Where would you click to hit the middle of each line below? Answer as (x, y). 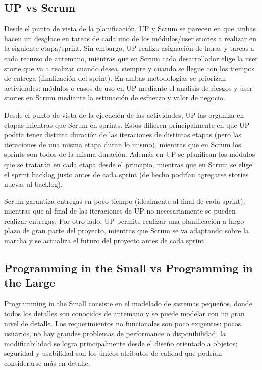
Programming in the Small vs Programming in (128, 268)
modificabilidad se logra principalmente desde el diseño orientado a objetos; (121, 343)
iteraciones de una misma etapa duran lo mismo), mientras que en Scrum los (123, 144)
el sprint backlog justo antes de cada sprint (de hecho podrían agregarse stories (126, 174)
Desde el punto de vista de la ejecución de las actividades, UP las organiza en (124, 114)
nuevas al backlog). (33, 184)
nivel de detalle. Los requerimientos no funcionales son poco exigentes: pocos (123, 323)
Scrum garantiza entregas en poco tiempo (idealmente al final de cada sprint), (125, 201)
